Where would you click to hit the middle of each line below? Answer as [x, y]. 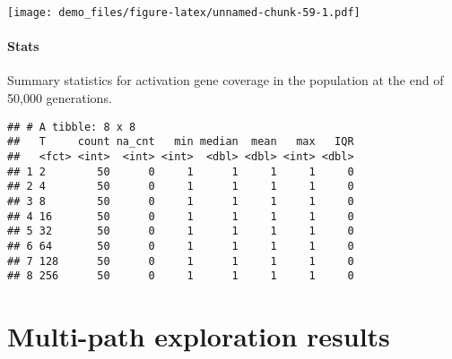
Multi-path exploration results [199, 336]
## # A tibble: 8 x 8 [72, 127]
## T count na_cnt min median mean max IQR [181, 142]
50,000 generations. [60, 98]
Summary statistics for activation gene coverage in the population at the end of [226, 80]
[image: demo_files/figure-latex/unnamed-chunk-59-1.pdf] [184, 13]
